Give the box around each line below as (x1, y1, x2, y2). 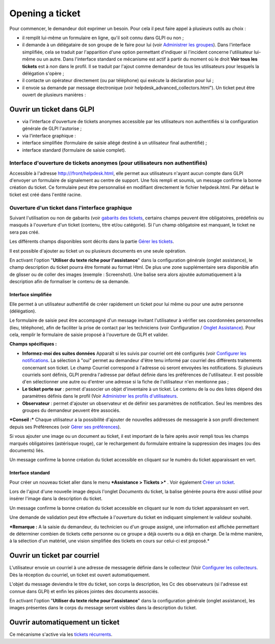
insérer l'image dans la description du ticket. (9, 495, 103, 501)
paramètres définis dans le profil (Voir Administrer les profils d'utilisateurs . (22, 393, 178, 399)
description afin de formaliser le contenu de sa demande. (9, 278, 130, 285)
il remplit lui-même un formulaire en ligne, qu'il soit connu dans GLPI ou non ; (22, 35, 184, 41)
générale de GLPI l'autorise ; (22, 125, 82, 132)
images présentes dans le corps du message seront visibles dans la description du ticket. (9, 605, 197, 611)
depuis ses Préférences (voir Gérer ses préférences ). (9, 424, 121, 430)
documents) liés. (9, 447, 45, 453)
